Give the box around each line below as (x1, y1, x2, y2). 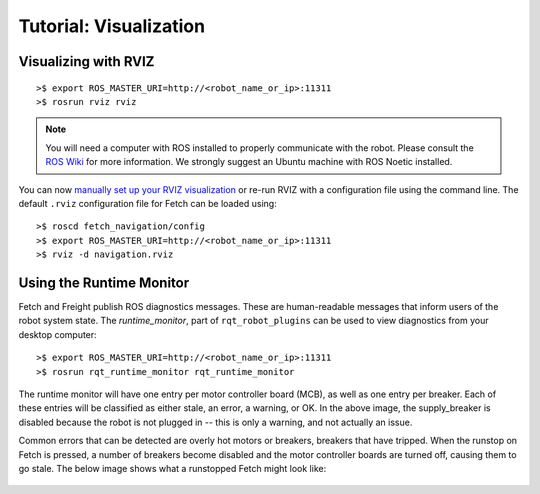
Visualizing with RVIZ (18, 53, 155, 70)
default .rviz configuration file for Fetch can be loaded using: (18, 197, 277, 209)
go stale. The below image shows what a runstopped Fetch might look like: (18, 462, 327, 474)
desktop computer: (18, 328, 97, 340)
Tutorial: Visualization (18, 15, 205, 37)
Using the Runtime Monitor (18, 274, 190, 291)
